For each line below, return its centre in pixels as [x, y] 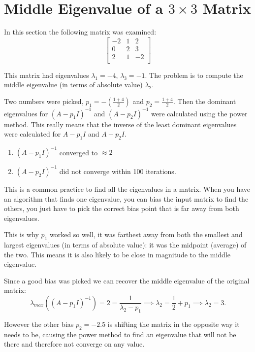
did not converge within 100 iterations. [118, 171]
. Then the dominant [205, 101]
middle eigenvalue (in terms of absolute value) [73, 85]
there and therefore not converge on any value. [74, 344]
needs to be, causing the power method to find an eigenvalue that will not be [120, 334]
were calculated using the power [199, 113]
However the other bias [39, 324]
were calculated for [32, 134]
